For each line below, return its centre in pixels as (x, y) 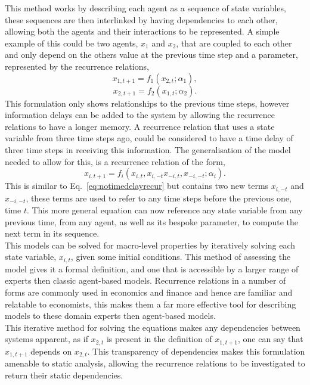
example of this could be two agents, (72, 43)
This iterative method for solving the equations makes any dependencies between (153, 327)
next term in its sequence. (52, 233)
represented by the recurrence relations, (77, 66)
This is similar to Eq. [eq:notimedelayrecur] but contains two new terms (137, 186)
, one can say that (270, 339)
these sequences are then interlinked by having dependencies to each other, (141, 19)
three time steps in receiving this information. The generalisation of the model (148, 149)
